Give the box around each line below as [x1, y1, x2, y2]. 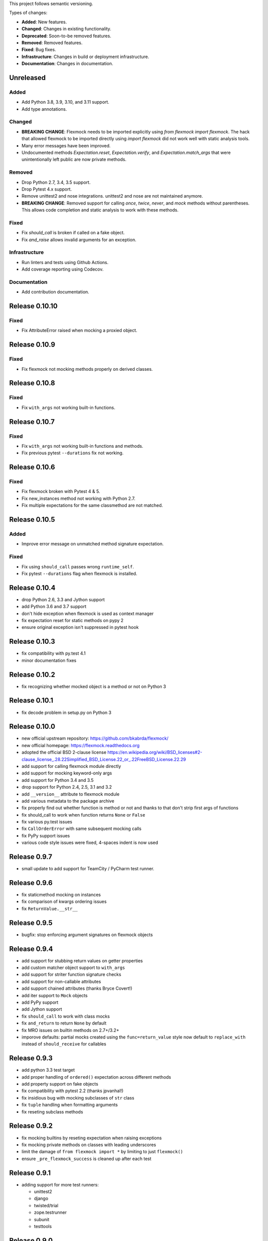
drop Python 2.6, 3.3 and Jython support [21, 596, 105, 603]
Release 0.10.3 [9, 637, 56, 646]
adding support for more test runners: [21, 1181, 99, 1187]
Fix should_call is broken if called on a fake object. [21, 230, 125, 236]
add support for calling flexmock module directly [21, 763, 121, 769]
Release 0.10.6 [9, 463, 56, 472]
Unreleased [9, 73, 46, 82]
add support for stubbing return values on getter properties [21, 958, 143, 964]
